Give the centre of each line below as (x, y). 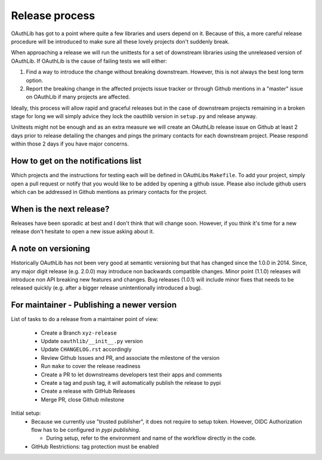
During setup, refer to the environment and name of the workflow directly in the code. (151, 438)
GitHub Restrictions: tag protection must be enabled (95, 446)
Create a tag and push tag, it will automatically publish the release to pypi (131, 382)
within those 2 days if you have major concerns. (70, 144)
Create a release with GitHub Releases (88, 391)
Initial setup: (26, 413)
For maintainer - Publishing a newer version (94, 305)
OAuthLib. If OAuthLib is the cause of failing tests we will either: (89, 61)
